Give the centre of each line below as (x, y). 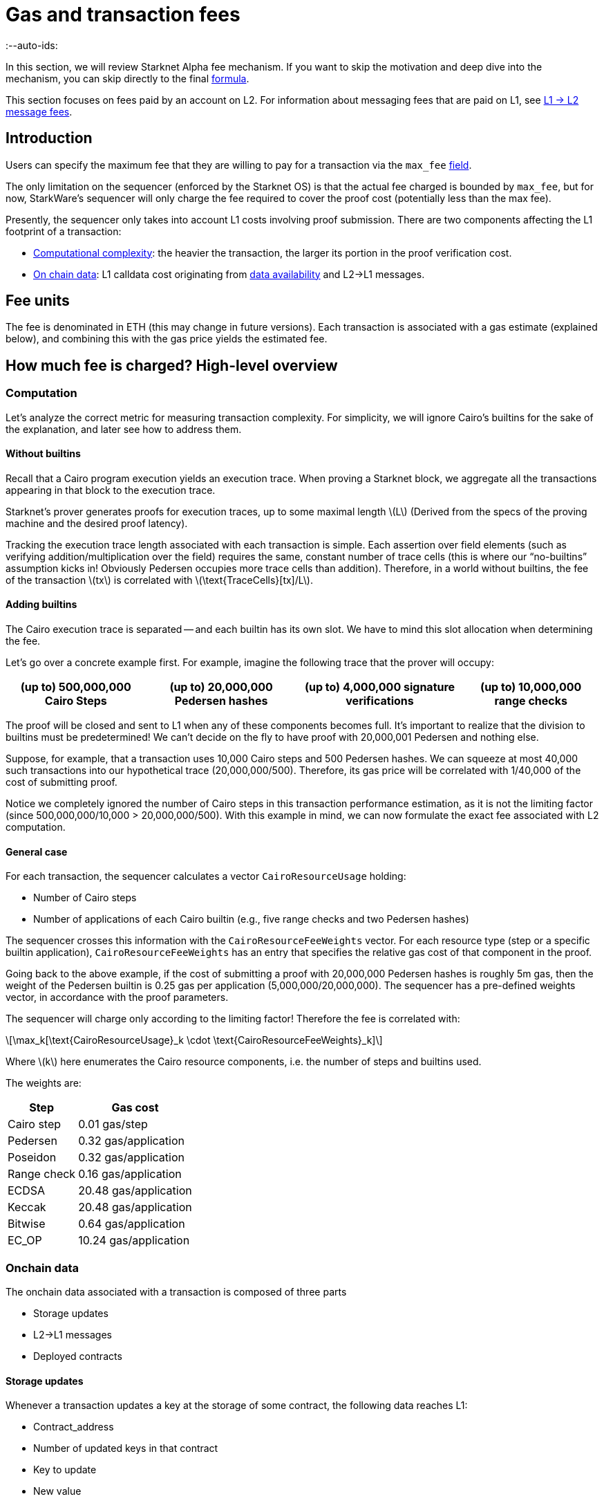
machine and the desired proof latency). (97, 523)
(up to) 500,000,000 (76, 687)
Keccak (27, 1207)
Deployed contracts (78, 1356)
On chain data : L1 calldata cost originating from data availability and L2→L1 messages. (229, 274)
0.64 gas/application (132, 1224)
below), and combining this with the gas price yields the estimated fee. (167, 339)
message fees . (39, 111)
